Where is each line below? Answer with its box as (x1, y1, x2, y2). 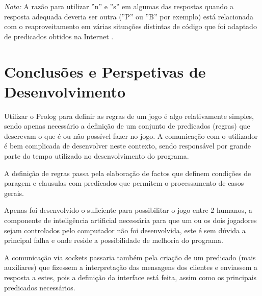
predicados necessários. (4, 282, 75, 292)
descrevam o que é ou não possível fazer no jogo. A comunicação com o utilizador (4, 130, 258, 141)
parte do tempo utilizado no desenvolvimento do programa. (4, 151, 189, 161)
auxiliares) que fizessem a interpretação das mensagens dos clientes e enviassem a (4, 262, 257, 273)
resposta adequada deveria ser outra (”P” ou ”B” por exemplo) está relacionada (4, 11, 253, 21)
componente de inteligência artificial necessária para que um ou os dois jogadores (4, 215, 257, 226)
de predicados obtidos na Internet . (4, 31, 114, 41)
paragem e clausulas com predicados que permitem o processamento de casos (4, 178, 244, 188)
